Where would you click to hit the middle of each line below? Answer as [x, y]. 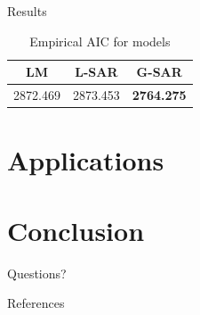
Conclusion [76, 230]
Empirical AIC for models [100, 41]
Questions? [37, 273]
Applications [86, 160]
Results [27, 11]
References [36, 303]
